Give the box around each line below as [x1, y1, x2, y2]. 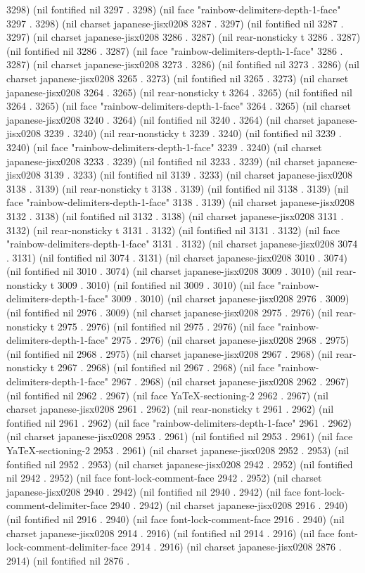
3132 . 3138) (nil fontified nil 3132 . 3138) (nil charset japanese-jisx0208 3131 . [6, 208, 344, 223]
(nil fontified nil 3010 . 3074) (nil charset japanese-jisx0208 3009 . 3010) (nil [6, 264, 333, 278]
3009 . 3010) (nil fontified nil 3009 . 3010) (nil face [57, 277, 275, 292]
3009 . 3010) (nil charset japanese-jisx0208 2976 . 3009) [111, 291, 350, 306]
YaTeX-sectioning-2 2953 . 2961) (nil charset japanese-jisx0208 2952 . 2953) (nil [6, 443, 350, 457]
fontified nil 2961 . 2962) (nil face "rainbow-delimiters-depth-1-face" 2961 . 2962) [6, 415, 352, 430]
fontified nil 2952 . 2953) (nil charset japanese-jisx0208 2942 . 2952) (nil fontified [6, 456, 353, 471]
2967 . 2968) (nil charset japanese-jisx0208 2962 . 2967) [111, 374, 350, 389]
